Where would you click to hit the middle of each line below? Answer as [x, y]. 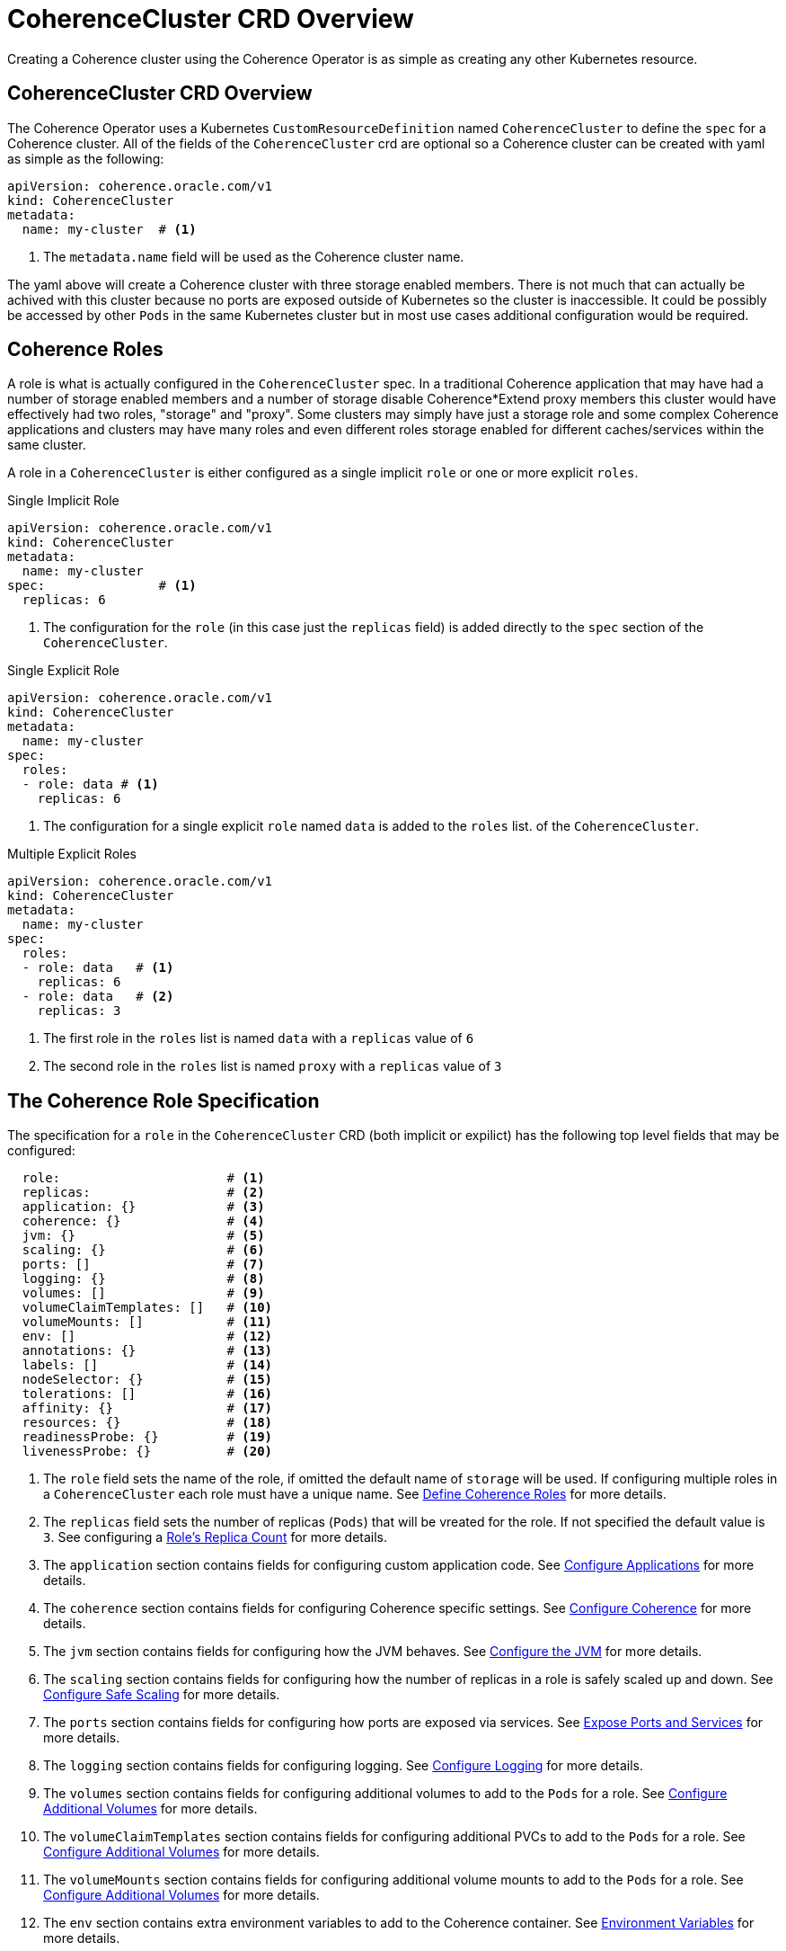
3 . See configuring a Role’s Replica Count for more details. [216, 1537]
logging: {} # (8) [143, 1279]
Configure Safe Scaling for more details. [162, 1695]
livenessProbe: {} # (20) [147, 1452]
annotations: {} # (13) [147, 1351]
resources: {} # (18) [147, 1423]
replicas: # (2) [143, 1193]
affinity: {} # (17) [147, 1408]
